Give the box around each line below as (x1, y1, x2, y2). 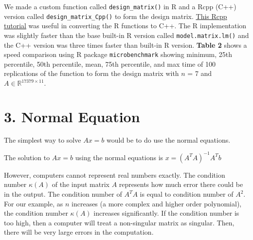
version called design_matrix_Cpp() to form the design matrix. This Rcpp (4, 11, 227, 21)
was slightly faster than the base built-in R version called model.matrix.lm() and (4, 30, 249, 40)
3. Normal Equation (4, 106, 140, 126)
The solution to (4, 152, 50, 162)
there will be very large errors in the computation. (4, 227, 154, 237)
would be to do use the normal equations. (106, 134, 231, 145)
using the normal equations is (75, 152, 163, 162)
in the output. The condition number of (4, 189, 122, 199)
